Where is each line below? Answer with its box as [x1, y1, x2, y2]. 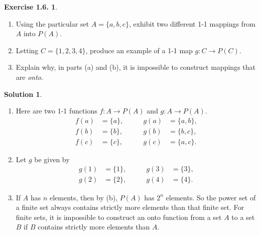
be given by [34, 154, 70, 164]
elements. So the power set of [166, 192, 256, 202]
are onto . [16, 71, 43, 82]
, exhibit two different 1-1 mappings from [128, 18, 256, 29]
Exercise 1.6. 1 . [4, 2, 58, 12]
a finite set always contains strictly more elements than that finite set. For [16, 202, 244, 212]
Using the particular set [16, 18, 89, 29]
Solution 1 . [4, 88, 42, 99]
